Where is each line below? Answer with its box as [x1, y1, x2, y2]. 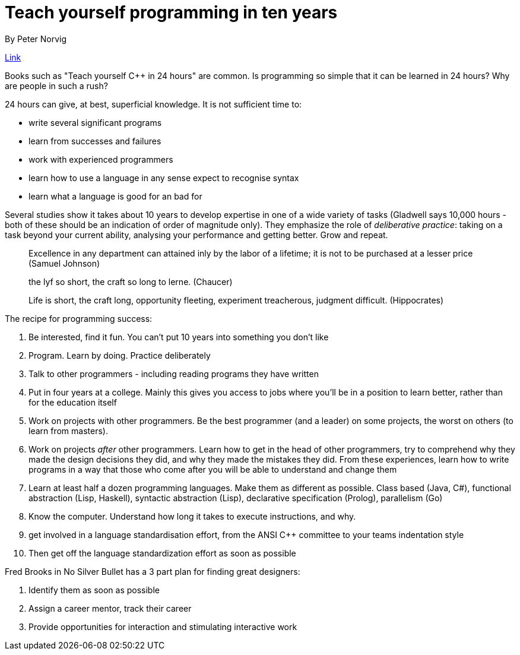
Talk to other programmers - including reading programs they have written [28, 368, 319, 379]
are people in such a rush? [5, 80, 108, 91]
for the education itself [28, 397, 117, 407]
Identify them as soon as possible [28, 584, 160, 595]
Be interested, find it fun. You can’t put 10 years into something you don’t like [28, 331, 329, 342]
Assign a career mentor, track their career [28, 603, 192, 613]
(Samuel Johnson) [28, 258, 100, 268]
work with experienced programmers [28, 154, 173, 164]
